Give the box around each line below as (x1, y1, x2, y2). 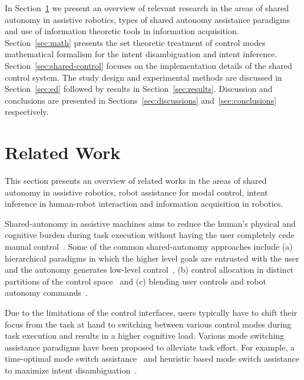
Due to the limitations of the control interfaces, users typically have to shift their (5, 306, 298, 318)
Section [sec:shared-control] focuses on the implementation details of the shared (5, 59, 292, 71)
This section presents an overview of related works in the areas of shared (5, 174, 267, 187)
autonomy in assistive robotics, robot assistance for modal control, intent (5, 186, 268, 198)
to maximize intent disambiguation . (5, 364, 137, 376)
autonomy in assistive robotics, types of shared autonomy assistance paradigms (5, 13, 290, 25)
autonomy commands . (5, 286, 88, 299)
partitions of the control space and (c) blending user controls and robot (5, 275, 266, 287)
